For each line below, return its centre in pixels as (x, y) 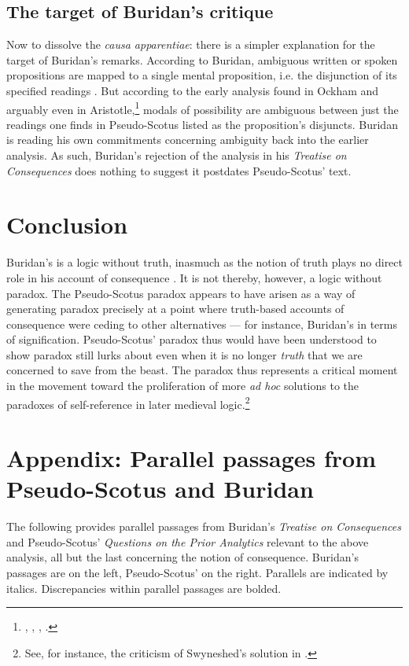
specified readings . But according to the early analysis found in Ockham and (193, 90)
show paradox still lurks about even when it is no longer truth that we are (184, 354)
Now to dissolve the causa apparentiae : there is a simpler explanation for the (191, 44)
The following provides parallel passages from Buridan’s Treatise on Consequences (204, 526)
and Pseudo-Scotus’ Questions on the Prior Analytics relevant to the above (188, 541)
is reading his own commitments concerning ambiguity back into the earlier (188, 140)
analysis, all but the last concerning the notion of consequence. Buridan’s (182, 557)
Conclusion (67, 224)
